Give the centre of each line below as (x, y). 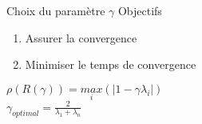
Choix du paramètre (56, 10)
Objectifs (140, 10)
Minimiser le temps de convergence (111, 64)
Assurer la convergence (81, 37)
